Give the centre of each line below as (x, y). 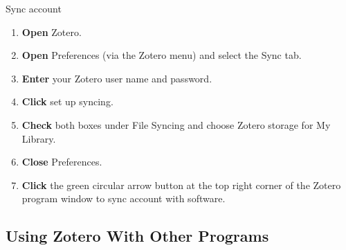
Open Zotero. (52, 32)
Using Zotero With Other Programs (137, 236)
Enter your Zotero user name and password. (117, 78)
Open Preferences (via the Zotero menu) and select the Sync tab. (162, 55)
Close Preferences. (62, 162)
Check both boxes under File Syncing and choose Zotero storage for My (176, 124)
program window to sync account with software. (124, 198)
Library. (39, 138)
